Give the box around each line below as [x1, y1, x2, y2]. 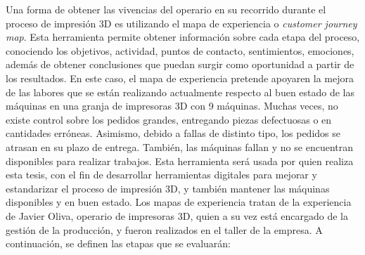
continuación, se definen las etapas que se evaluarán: [6, 236, 231, 251]
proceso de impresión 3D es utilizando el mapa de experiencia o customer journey [6, 15, 357, 30]
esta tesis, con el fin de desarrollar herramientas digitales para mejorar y [6, 167, 317, 182]
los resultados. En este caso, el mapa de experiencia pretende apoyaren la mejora [6, 70, 354, 85]
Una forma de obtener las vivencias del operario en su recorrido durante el [6, 2, 326, 16]
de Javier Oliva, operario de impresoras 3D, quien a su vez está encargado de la [6, 208, 349, 223]
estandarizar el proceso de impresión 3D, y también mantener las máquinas [6, 181, 330, 195]
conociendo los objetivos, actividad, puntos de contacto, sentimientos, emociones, [6, 43, 354, 58]
